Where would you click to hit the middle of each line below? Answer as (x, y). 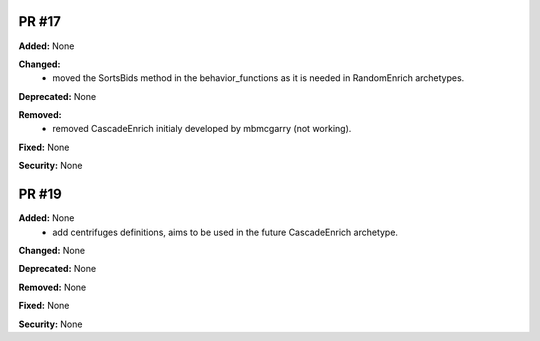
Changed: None (51, 250)
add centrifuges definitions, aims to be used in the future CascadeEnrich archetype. (225, 232)
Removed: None (52, 287)
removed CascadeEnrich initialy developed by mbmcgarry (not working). (202, 129)
